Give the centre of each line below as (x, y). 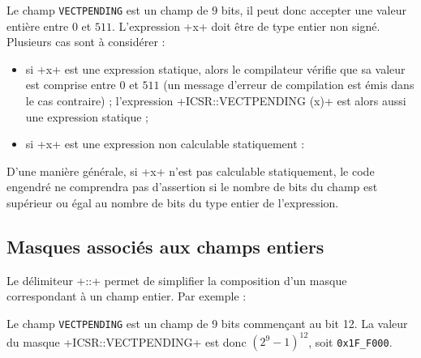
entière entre (38, 26)
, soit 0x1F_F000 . (350, 341)
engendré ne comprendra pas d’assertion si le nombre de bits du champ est (192, 187)
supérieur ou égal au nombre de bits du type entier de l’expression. (173, 202)
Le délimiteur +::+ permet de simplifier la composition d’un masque (177, 280)
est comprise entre (71, 85)
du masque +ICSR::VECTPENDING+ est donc (127, 341)
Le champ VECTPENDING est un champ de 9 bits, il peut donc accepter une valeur (206, 10)
